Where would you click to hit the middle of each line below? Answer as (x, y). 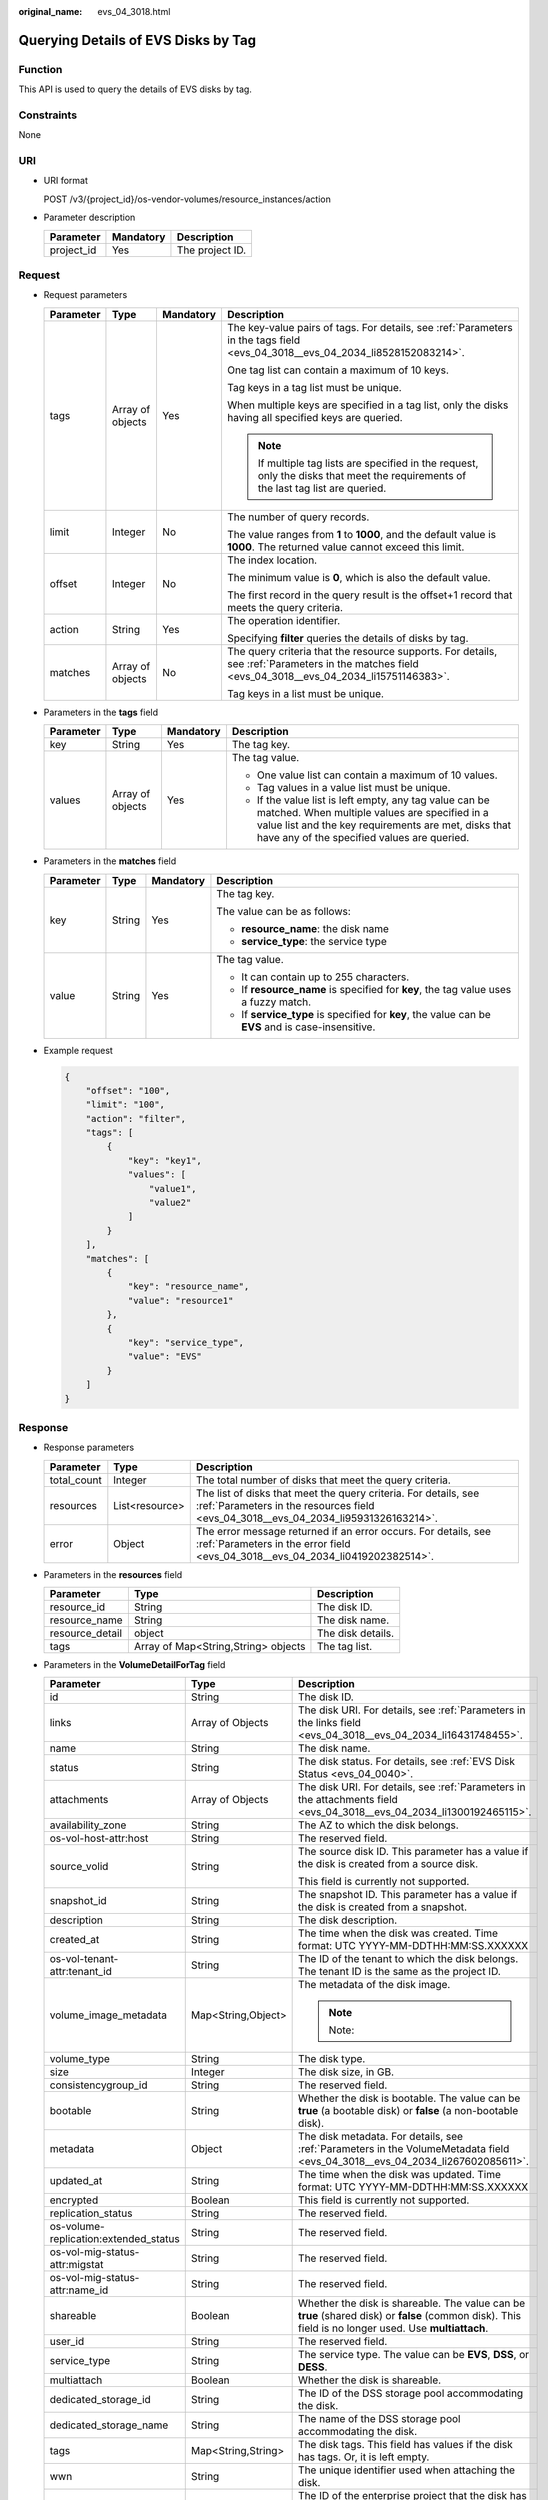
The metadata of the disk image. (374, 1985)
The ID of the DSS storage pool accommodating (411, 2393)
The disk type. (332, 2059)
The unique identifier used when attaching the (406, 2470)
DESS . (313, 2367)
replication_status (91, 2213)
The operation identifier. (283, 620)
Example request (78, 1050)
